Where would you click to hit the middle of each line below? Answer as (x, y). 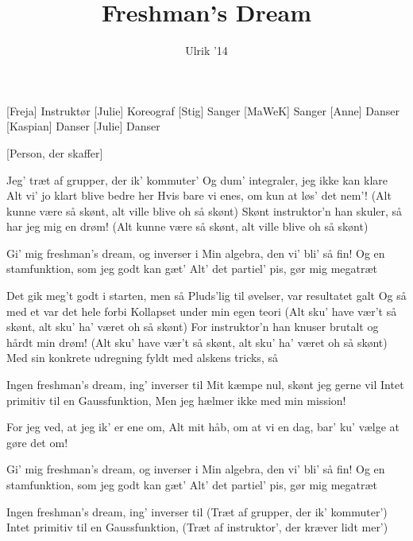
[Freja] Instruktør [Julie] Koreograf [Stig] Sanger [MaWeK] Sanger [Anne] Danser (203, 110)
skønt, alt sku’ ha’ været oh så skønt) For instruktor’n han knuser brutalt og (193, 327)
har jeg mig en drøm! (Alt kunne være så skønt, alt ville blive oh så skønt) (187, 226)
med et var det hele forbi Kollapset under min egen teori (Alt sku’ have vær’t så (202, 311)
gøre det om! (37, 442)
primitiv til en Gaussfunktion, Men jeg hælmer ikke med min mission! (176, 400)
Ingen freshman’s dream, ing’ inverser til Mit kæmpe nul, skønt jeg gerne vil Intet (205, 385)
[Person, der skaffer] (55, 152)
